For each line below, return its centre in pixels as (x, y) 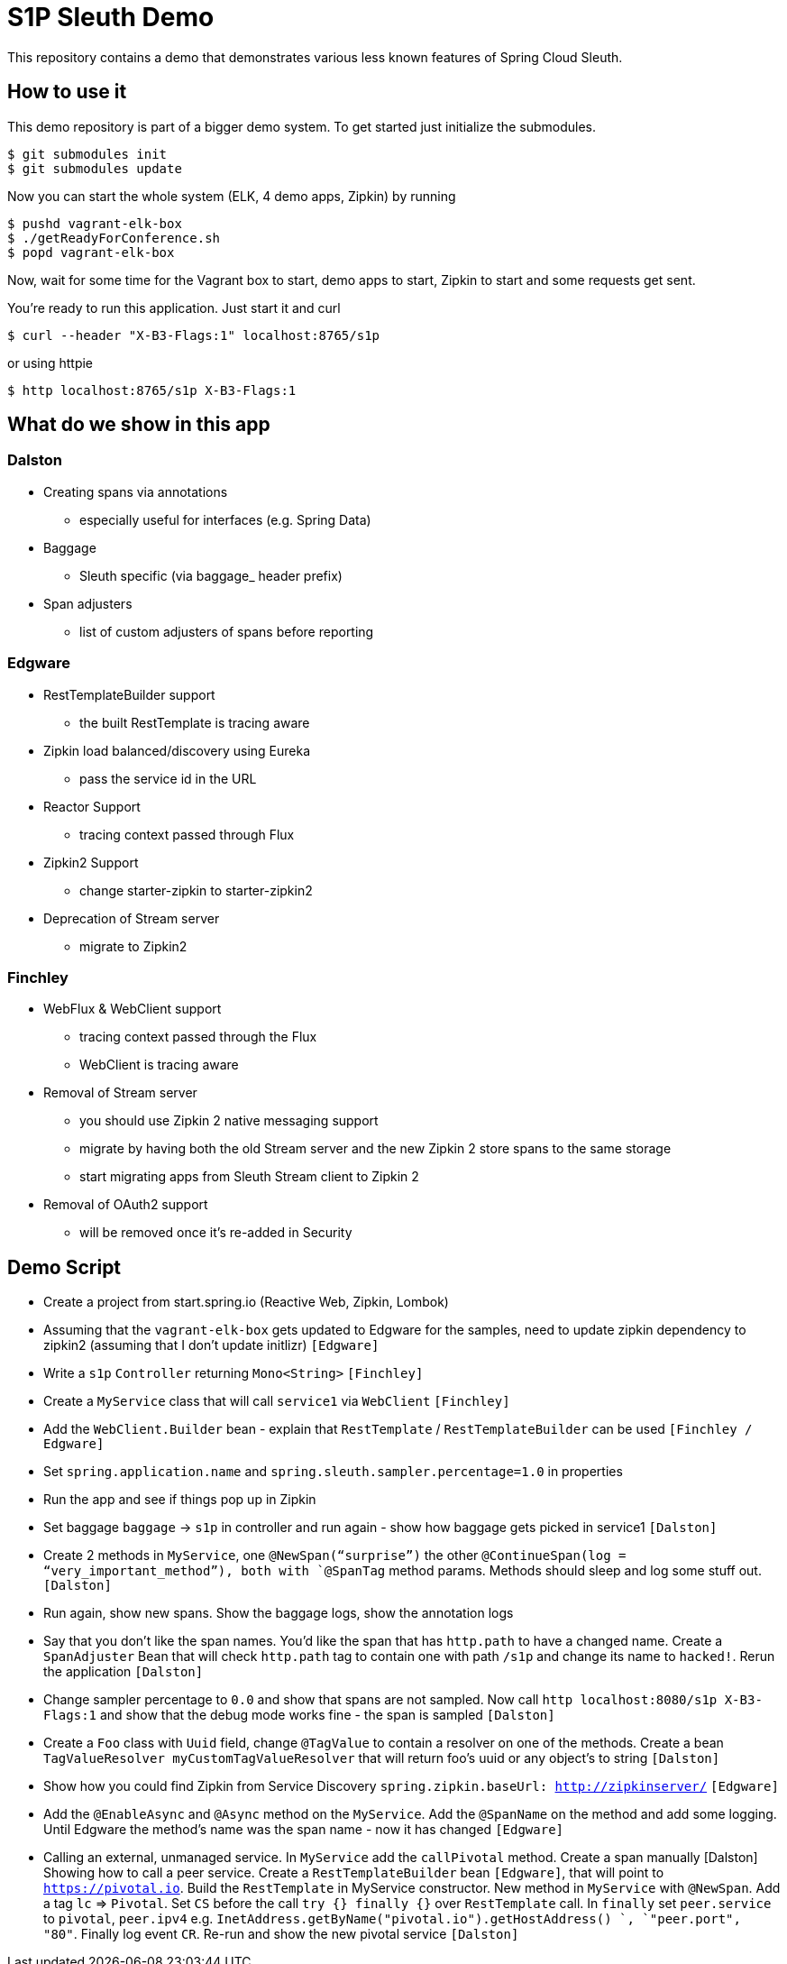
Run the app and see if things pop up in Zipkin (180, 1500)
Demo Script (64, 1267)
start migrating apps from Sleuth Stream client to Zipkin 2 (249, 1177)
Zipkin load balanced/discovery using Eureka (177, 750)
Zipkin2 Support (91, 862)
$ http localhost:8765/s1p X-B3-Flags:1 (152, 390)
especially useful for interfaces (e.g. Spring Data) (225, 519)
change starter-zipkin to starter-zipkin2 (196, 890)
